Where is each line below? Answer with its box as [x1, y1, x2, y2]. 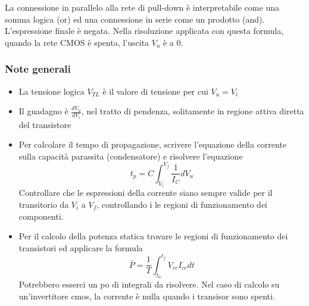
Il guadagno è [18, 105, 68, 117]
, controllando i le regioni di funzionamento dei [96, 198, 268, 210]
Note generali [5, 61, 71, 76]
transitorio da [18, 198, 69, 210]
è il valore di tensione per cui [102, 85, 208, 97]
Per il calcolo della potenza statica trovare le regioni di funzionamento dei [18, 230, 288, 242]
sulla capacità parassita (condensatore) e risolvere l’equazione [18, 149, 243, 162]
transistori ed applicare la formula [18, 241, 143, 254]
